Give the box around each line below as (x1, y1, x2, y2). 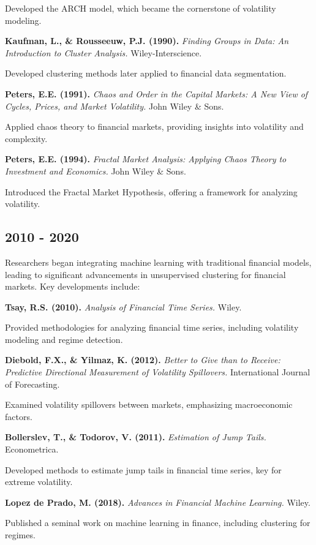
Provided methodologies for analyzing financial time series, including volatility (5, 321, 299, 334)
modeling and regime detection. (5, 333, 123, 345)
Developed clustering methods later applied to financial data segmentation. (5, 67, 287, 80)
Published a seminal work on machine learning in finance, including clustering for (5, 516, 310, 529)
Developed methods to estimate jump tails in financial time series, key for (5, 463, 282, 476)
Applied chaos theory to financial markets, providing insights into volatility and (5, 120, 304, 133)
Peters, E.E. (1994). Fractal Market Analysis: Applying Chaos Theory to (5, 152, 287, 165)
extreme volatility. (5, 475, 73, 488)
